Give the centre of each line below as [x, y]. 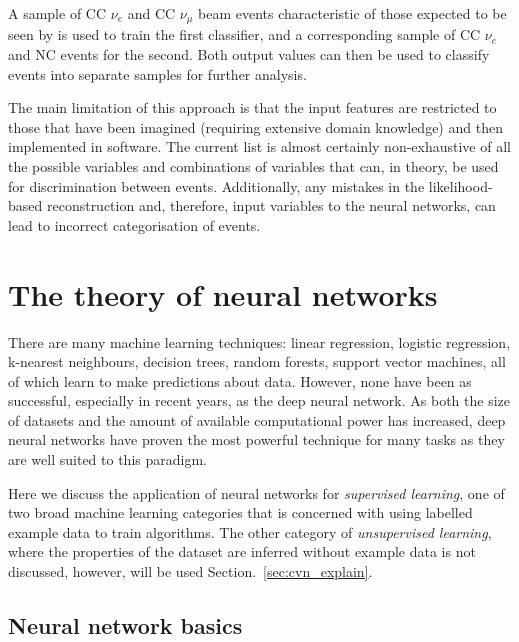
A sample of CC [57, 13]
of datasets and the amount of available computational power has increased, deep [257, 419]
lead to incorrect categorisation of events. [134, 224]
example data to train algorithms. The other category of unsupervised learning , [250, 531]
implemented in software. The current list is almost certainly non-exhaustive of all [259, 146]
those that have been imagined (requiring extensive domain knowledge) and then [255, 126]
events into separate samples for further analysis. [157, 73]
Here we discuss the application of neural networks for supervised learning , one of [256, 492]
